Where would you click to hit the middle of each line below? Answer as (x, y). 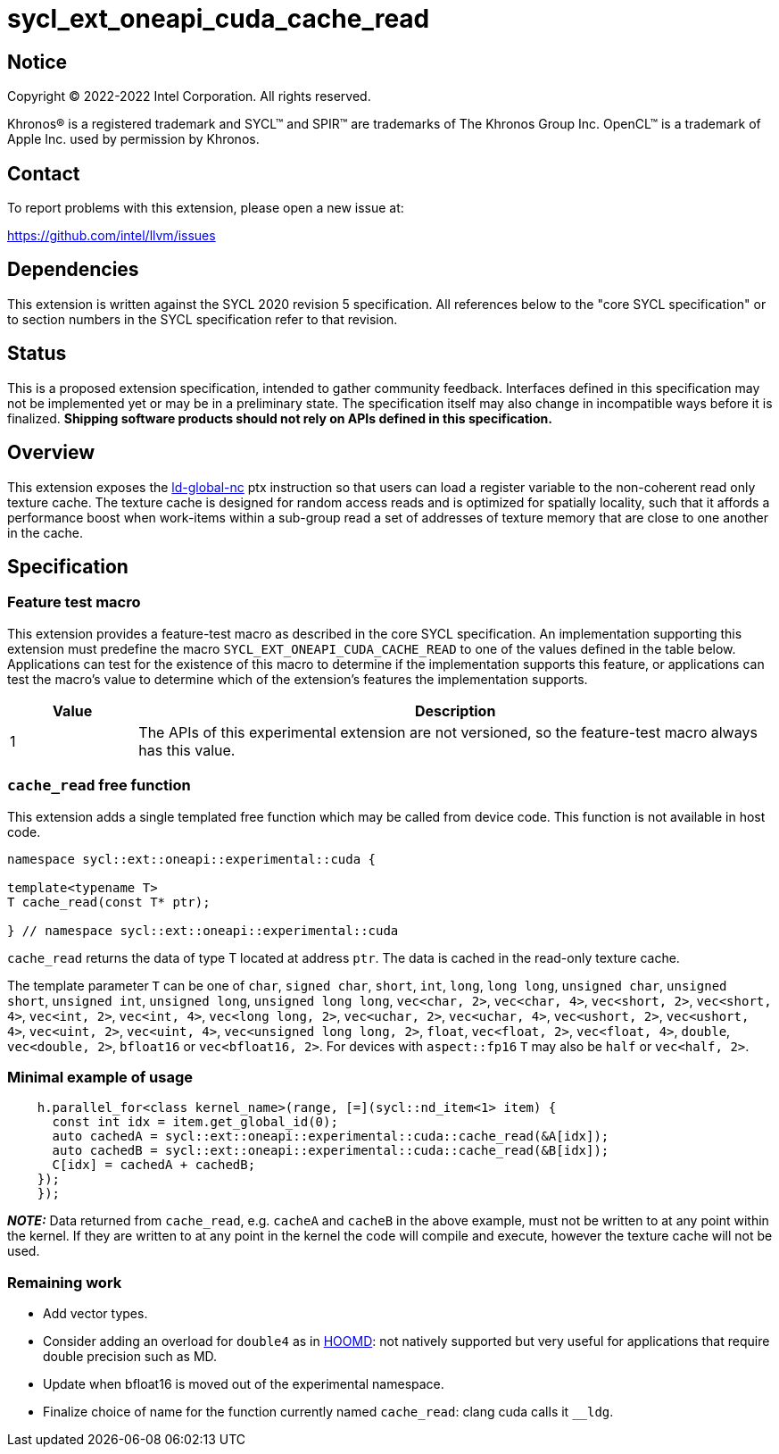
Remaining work (65, 1282)
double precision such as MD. (130, 1357)
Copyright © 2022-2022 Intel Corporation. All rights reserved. (189, 96)
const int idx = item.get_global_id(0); (195, 1122)
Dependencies (73, 270)
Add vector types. (95, 1314)
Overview (51, 453)
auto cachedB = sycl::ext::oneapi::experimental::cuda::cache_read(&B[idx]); (331, 1151)
